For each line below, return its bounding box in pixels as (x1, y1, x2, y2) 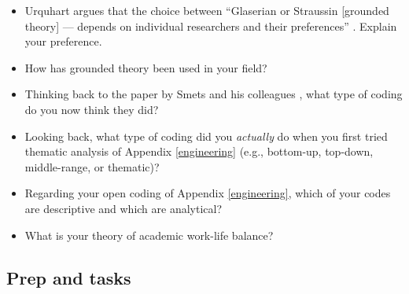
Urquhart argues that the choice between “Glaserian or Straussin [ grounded (24, 2, 389, 18)
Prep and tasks (6, 265, 131, 289)
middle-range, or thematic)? (24, 158, 160, 175)
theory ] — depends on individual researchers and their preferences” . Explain (24, 17, 397, 34)
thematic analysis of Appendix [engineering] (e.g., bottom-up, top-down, (24, 143, 374, 160)
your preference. (24, 33, 102, 50)
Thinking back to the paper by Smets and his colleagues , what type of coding (24, 86, 403, 102)
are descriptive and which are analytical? (24, 200, 223, 216)
